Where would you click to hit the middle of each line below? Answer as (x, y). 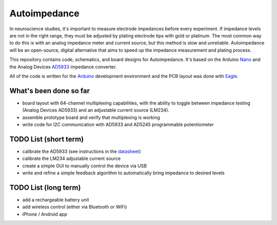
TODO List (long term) (45, 187)
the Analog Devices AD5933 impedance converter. (63, 67)
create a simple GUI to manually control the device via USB (85, 166)
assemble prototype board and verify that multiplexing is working (91, 117)
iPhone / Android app (45, 214)
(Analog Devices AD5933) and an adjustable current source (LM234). (96, 110)
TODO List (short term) (47, 139)
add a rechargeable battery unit (56, 199)
